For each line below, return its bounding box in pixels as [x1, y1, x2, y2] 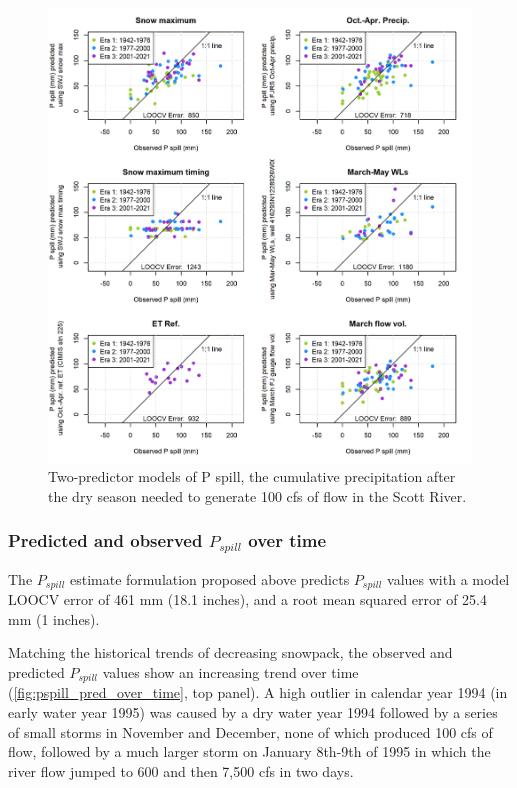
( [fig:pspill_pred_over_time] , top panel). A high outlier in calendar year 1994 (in [8, 682, 508, 703]
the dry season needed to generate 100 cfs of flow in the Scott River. [48, 485, 467, 506]
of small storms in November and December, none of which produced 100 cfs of [8, 721, 493, 742]
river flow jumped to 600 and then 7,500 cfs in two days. [8, 760, 354, 781]
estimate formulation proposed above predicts [70, 568, 350, 589]
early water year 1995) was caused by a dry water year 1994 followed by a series [8, 702, 498, 723]
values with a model [387, 568, 510, 589]
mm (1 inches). [8, 608, 100, 629]
